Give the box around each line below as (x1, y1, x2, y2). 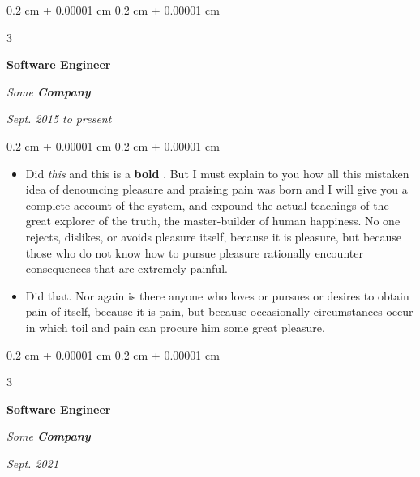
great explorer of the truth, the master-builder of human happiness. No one (25, 212, 401, 229)
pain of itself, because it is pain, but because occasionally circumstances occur (25, 303, 414, 320)
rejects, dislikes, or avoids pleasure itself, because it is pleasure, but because (25, 228, 402, 245)
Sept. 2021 (6, 454, 59, 471)
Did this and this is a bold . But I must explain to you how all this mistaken (25, 164, 409, 181)
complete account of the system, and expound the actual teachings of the (25, 196, 389, 213)
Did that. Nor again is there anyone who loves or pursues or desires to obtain (25, 287, 409, 304)
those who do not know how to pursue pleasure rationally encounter (25, 244, 363, 261)
